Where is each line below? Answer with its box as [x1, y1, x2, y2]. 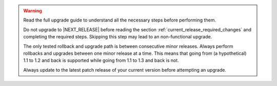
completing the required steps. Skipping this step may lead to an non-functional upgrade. [23, 34, 212, 40]
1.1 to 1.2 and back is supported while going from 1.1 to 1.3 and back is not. [23, 57, 179, 63]
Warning [23, 8, 42, 14]
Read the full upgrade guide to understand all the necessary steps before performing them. [23, 17, 216, 23]
